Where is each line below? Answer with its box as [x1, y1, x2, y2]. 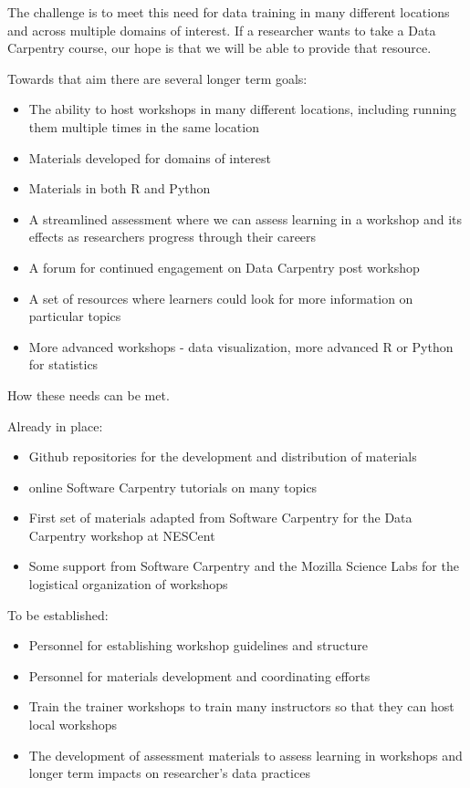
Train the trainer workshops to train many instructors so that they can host [28, 697, 454, 716]
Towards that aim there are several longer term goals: [7, 68, 308, 88]
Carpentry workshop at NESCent [28, 525, 215, 544]
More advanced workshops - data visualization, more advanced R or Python [28, 337, 454, 356]
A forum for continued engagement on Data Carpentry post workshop [28, 257, 420, 276]
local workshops [28, 715, 118, 734]
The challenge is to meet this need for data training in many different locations [7, 3, 450, 21]
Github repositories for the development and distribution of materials [28, 447, 417, 466]
